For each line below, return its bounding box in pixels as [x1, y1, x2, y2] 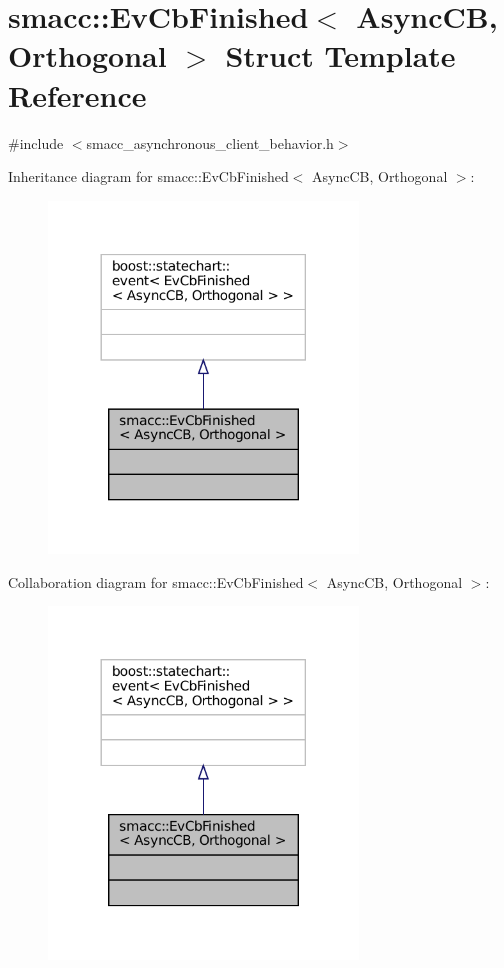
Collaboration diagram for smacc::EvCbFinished [8, 571, 304, 592]
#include [8, 132, 64, 153]
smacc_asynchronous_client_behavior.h [86, 132, 334, 153]
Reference [8, 74, 147, 115]
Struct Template [225, 35, 456, 76]
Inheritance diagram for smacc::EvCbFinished [8, 166, 289, 187]
